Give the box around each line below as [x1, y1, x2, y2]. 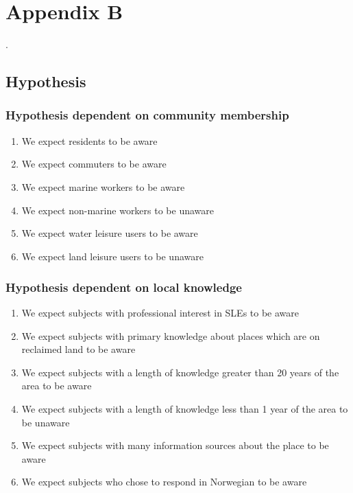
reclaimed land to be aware [21, 342, 136, 356]
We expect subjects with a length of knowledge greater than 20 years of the [21, 365, 339, 379]
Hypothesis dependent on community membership [5, 106, 289, 124]
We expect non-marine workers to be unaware [21, 203, 215, 217]
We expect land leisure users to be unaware [21, 249, 204, 263]
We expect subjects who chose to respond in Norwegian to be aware [21, 474, 307, 489]
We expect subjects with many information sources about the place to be [21, 438, 329, 452]
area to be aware [21, 378, 92, 393]
